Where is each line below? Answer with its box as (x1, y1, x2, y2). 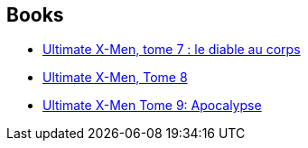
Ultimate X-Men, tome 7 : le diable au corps (42, 42, 301, 58)
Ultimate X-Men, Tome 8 (42, 69, 188, 86)
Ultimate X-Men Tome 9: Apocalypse (42, 97, 262, 114)
